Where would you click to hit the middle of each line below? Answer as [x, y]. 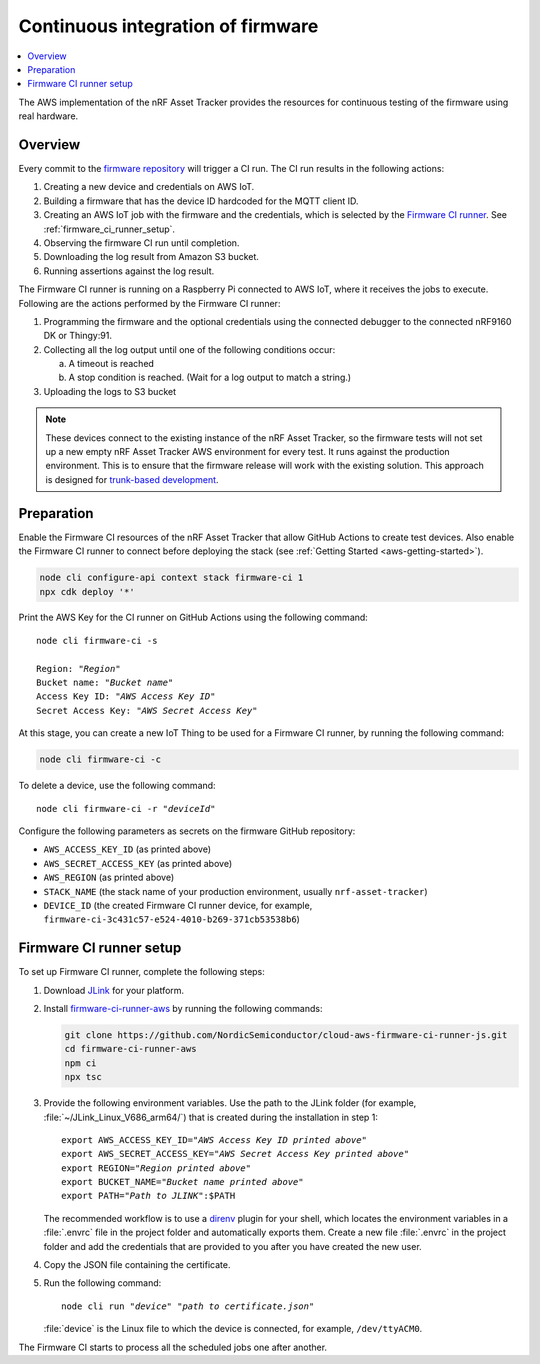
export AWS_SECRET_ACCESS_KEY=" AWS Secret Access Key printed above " [235, 1154]
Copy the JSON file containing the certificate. [137, 1265]
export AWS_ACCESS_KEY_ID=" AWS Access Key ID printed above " [214, 1139]
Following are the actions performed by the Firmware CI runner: [149, 303]
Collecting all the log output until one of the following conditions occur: [189, 349]
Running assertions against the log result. [129, 271]
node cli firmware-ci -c [100, 759]
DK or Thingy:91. [77, 336]
